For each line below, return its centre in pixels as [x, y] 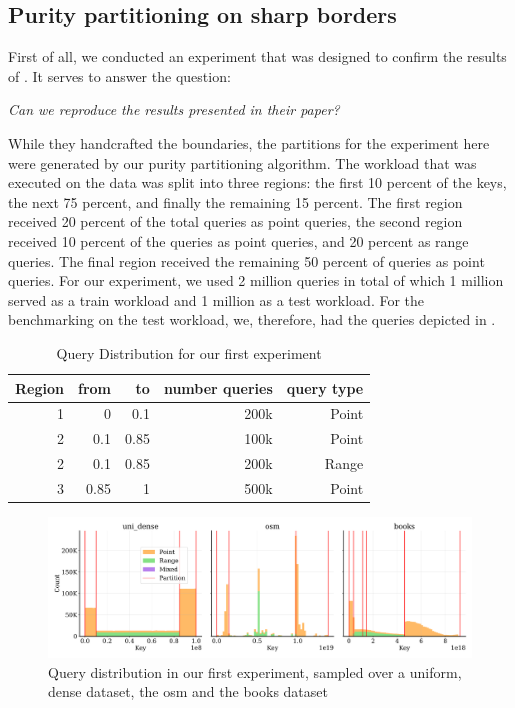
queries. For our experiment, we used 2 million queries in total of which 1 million [256, 280]
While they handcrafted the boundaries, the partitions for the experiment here [249, 142]
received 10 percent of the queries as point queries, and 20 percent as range [238, 240]
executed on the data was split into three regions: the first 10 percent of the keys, [257, 182]
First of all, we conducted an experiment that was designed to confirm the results [257, 56]
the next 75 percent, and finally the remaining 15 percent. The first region [235, 201]
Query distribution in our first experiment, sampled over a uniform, [255, 671]
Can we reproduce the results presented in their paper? [174, 109]
